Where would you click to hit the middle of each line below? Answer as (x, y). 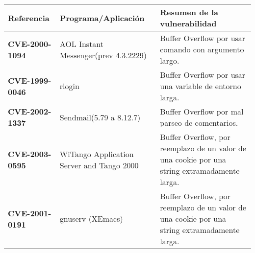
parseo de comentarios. (199, 123)
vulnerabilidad (188, 23)
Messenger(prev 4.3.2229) (103, 55)
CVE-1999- (30, 80)
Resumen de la (189, 12)
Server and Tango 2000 (99, 165)
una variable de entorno (201, 86)
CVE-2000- (30, 44)
